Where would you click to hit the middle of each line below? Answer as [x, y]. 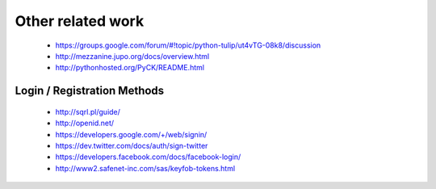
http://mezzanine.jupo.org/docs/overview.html [132, 56]
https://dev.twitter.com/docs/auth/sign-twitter [132, 145]
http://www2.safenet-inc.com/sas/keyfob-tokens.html [145, 168]
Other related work [80, 21]
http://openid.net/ [85, 123]
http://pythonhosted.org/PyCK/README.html [130, 68]
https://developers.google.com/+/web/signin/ [131, 134]
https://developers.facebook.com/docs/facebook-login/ [148, 157]
